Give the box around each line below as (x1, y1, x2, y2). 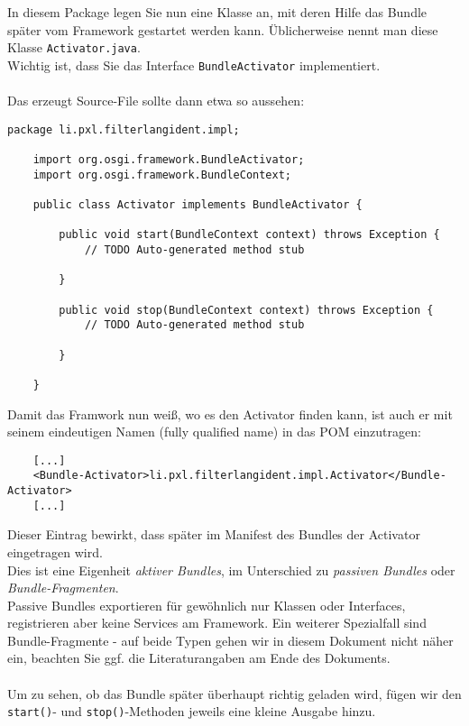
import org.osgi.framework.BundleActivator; (32, 153, 305, 166)
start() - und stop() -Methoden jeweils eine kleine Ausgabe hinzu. (7, 702, 376, 721)
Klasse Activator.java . (7, 38, 141, 57)
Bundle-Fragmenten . (7, 578, 119, 597)
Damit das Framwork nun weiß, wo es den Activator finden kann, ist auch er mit (7, 404, 453, 423)
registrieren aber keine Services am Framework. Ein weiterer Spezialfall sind (7, 613, 427, 632)
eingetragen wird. (7, 542, 103, 561)
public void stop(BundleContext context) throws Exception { (59, 303, 434, 317)
